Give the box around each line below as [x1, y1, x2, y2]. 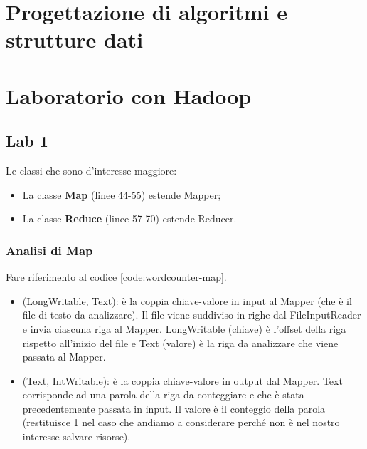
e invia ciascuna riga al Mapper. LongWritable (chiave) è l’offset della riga [22, 321, 346, 336]
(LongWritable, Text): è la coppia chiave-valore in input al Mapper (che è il [22, 293, 352, 308]
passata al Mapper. [22, 349, 106, 364]
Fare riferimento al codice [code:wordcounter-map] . [6, 269, 227, 284]
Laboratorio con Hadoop [6, 81, 252, 110]
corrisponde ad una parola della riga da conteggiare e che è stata [22, 387, 304, 402]
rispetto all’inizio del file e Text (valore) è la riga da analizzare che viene [22, 335, 339, 350]
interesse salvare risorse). [22, 429, 131, 444]
